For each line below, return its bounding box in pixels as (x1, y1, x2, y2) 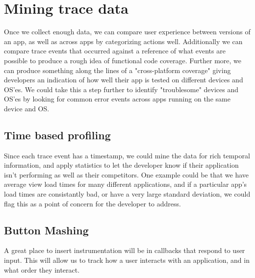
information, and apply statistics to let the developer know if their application (4, 160, 239, 170)
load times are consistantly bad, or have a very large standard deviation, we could (4, 189, 251, 199)
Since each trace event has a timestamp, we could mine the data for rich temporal (4, 150, 250, 160)
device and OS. (4, 103, 50, 113)
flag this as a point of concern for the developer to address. (4, 198, 181, 208)
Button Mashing (4, 222, 89, 237)
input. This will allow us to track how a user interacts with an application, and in (4, 255, 250, 265)
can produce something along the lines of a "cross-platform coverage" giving (4, 65, 231, 75)
